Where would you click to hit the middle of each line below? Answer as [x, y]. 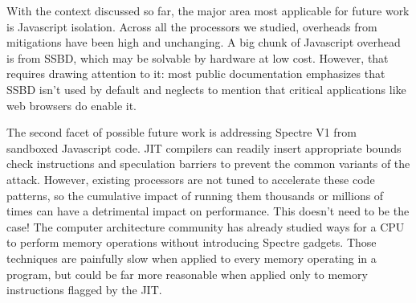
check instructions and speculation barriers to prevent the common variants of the [208, 164]
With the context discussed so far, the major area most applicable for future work [208, 10]
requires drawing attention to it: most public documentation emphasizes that [196, 74]
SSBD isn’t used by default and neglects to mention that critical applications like [206, 89]
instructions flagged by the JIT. [84, 290]
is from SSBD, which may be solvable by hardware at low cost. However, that [198, 57]
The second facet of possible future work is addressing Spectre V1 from [181, 132]
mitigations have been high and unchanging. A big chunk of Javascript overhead [204, 42]
